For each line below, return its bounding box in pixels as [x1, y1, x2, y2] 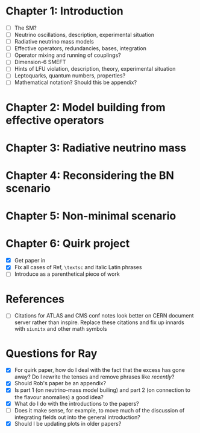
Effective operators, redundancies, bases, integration [14, 45, 147, 52]
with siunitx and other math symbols [14, 325, 107, 333]
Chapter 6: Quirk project [5, 237, 130, 250]
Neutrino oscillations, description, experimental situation [14, 31, 155, 38]
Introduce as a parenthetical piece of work [14, 270, 120, 278]
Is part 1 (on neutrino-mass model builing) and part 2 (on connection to [14, 386, 191, 394]
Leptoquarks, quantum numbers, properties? [14, 72, 126, 79]
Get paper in [14, 257, 46, 264]
